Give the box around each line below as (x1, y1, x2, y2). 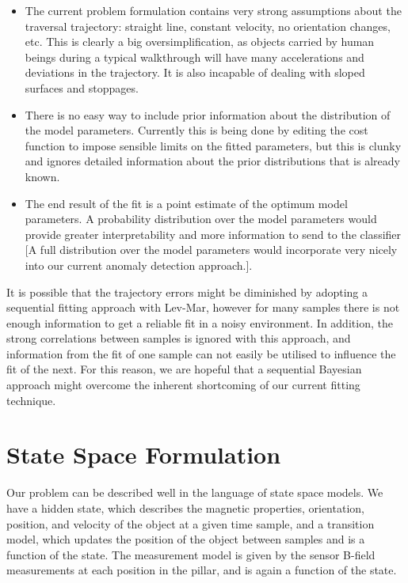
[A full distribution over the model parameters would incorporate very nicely (25, 241, 398, 258)
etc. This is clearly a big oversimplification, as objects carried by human (25, 33, 375, 50)
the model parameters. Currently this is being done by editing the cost (25, 122, 368, 138)
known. (25, 168, 60, 184)
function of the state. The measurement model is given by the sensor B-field (6, 546, 376, 562)
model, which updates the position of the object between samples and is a (6, 531, 365, 547)
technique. (6, 392, 56, 408)
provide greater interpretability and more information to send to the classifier (25, 225, 402, 242)
